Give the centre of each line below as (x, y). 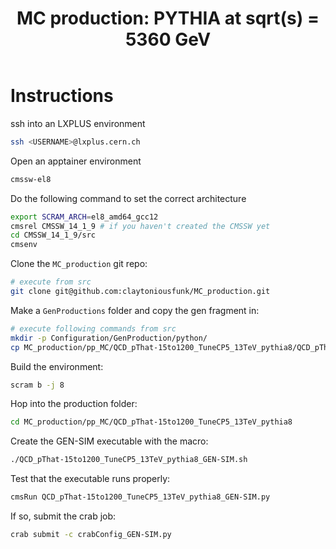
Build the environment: (57, 366)
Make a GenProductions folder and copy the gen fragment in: (135, 310)
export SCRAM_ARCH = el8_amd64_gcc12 (84, 217)
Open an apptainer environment (76, 161)
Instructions (62, 96)
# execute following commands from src (93, 328)
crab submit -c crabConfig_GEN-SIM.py (91, 535)
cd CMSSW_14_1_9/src (53, 235)
